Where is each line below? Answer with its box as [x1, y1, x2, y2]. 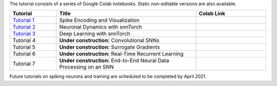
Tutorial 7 [12, 60, 35, 68]
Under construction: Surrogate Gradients [59, 44, 160, 51]
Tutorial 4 [12, 37, 36, 44]
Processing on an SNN [59, 63, 114, 71]
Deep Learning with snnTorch [59, 30, 130, 37]
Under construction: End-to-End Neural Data [59, 57, 169, 64]
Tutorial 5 [12, 44, 35, 51]
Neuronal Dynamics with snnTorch [59, 24, 142, 31]
